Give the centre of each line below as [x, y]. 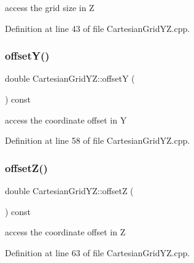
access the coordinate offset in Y [66, 120]
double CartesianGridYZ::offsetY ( [70, 78]
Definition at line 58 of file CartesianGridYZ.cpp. [98, 140]
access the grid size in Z [50, 7]
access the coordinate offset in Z [65, 232]
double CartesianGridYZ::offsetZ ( [69, 190]
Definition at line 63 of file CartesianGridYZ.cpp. [98, 252]
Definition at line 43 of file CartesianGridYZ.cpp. [98, 28]
